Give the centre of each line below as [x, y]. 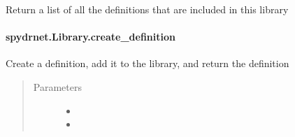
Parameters [57, 86]
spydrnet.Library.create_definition [91, 37]
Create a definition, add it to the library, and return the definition [147, 63]
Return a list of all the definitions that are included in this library [147, 9]
